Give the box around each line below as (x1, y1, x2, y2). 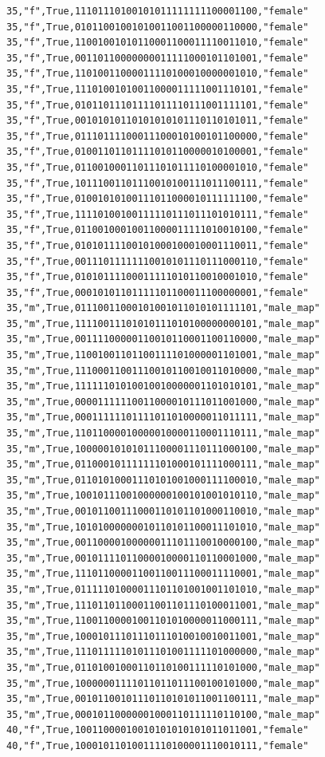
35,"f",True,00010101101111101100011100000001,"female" (6, 286, 309, 298)
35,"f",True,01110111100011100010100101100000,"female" (6, 130, 309, 142)
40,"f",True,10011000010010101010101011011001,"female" (6, 724, 309, 736)
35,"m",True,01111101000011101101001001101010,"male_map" (6, 583, 320, 595)
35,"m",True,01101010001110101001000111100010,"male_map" (6, 474, 320, 486)
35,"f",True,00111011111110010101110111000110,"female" (6, 255, 309, 267)
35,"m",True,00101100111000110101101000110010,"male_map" (6, 506, 320, 517)
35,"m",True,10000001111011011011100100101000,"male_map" (6, 677, 320, 689)
